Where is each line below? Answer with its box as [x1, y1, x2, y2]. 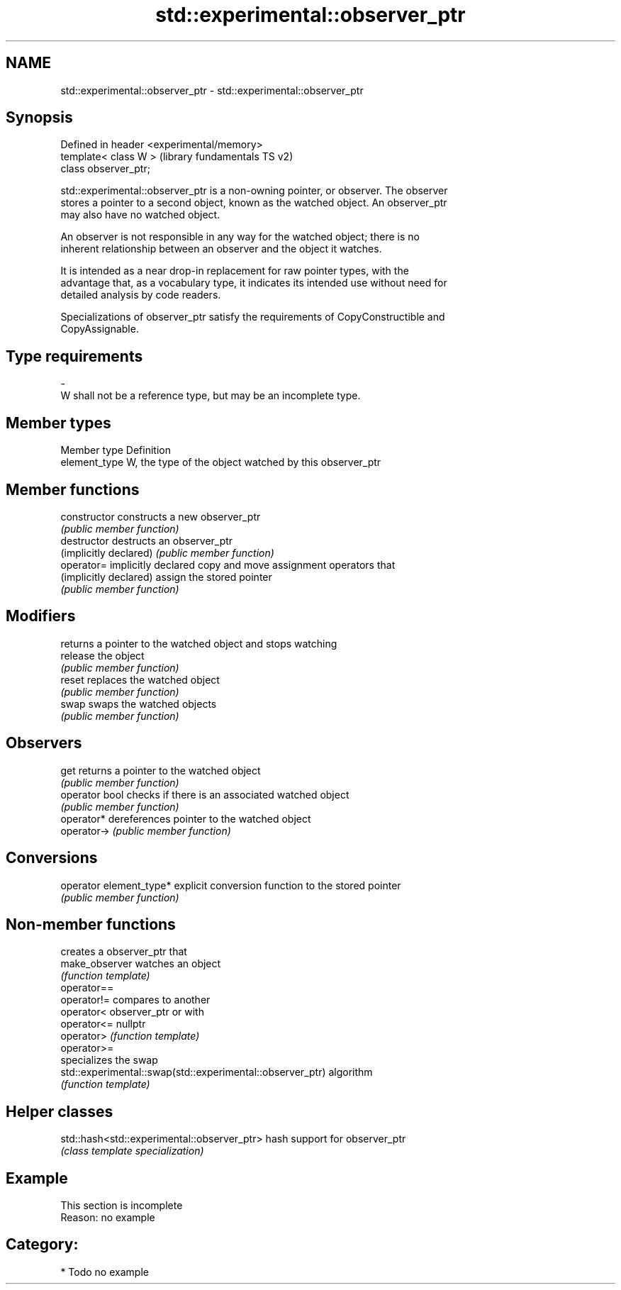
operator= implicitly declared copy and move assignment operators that [60, 558, 396, 571]
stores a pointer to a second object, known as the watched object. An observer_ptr [60, 196, 447, 209]
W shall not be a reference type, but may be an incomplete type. [60, 389, 361, 402]
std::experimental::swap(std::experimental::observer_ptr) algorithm [60, 1066, 373, 1079]
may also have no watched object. [60, 208, 220, 221]
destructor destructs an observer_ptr [60, 534, 233, 547]
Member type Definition [60, 444, 171, 457]
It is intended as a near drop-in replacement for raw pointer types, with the [60, 265, 409, 277]
